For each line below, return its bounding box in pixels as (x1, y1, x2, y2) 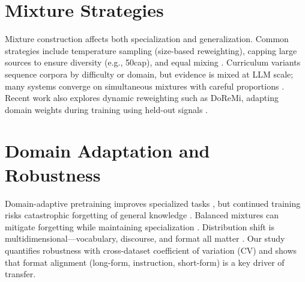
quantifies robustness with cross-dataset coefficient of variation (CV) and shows (5, 244, 297, 256)
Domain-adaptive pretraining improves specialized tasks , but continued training (5, 197, 301, 209)
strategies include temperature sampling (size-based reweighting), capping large (5, 44, 297, 57)
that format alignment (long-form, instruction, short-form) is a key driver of (5, 256, 285, 268)
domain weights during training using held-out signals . (5, 103, 208, 115)
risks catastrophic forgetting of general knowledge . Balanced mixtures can (5, 209, 279, 221)
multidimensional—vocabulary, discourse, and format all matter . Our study (5, 232, 285, 245)
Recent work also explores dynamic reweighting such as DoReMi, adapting (5, 91, 279, 104)
